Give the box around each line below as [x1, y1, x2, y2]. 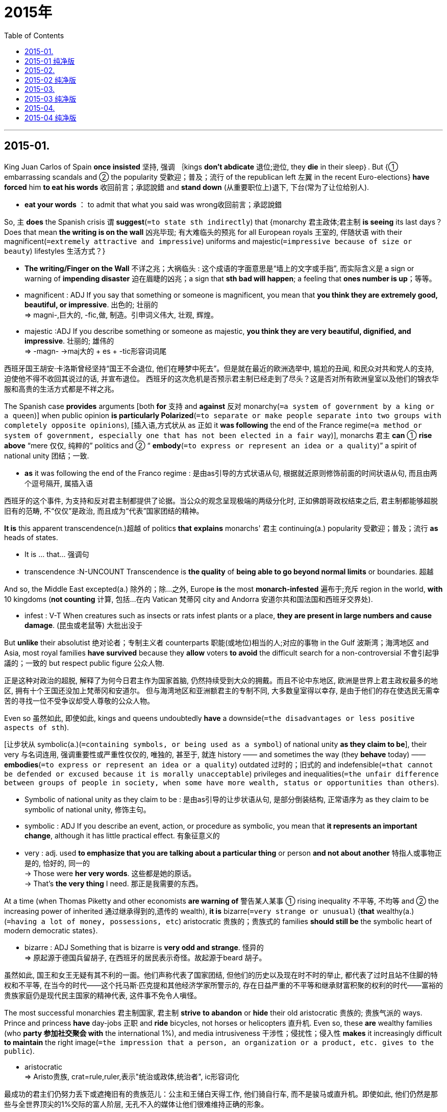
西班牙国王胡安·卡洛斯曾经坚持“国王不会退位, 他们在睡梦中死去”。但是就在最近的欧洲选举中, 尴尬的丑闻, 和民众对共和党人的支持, [4, 364, 434, 373]
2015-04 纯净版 [24, 113, 77, 122]
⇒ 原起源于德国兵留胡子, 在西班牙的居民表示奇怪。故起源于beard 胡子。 [24, 953, 266, 962]
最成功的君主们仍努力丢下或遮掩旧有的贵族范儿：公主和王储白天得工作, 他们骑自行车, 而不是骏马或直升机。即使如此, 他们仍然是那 [4, 1089, 438, 1098]
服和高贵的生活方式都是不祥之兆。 [4, 384, 118, 393]
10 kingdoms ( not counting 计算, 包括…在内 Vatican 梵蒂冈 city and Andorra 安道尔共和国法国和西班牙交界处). [4, 594, 373, 603]
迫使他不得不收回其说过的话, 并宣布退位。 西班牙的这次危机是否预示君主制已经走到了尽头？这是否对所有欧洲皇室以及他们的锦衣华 [4, 374, 439, 383]
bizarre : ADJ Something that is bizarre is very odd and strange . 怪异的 [24, 942, 264, 952]
